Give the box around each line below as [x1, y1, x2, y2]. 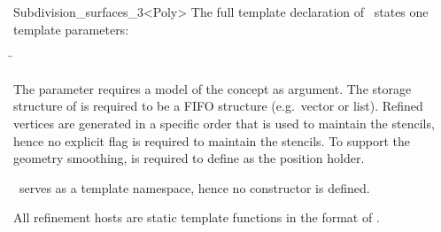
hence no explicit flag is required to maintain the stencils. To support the [13, 131, 411, 150]
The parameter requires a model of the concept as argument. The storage [13, 79, 412, 97]
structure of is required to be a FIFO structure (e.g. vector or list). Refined [13, 97, 423, 115]
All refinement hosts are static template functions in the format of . [13, 208, 380, 227]
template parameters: [13, 19, 129, 38]
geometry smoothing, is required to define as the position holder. [13, 149, 365, 167]
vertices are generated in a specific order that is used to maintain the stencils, [13, 113, 435, 132]
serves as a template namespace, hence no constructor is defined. [19, 178, 370, 197]
